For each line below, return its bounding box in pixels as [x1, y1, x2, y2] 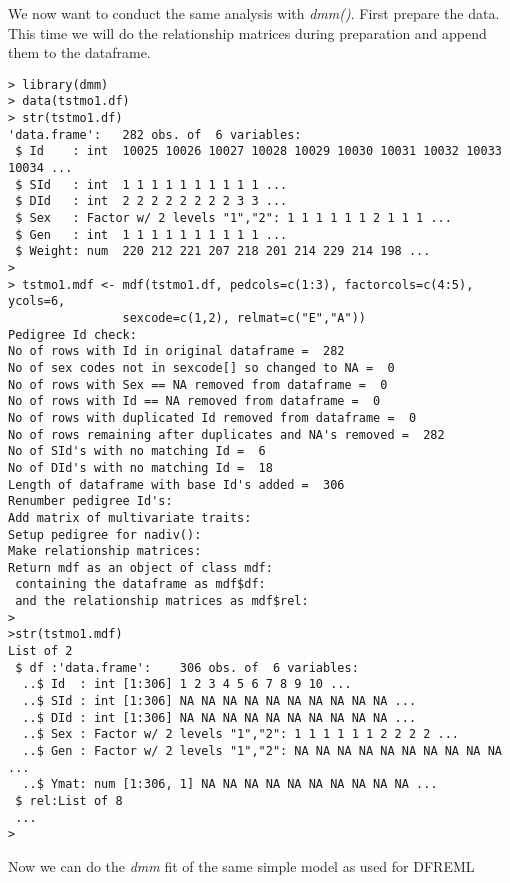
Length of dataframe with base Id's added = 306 [8, 477, 345, 492]
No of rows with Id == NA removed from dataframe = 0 [8, 394, 381, 409]
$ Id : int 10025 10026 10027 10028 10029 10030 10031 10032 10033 [15, 144, 502, 159]
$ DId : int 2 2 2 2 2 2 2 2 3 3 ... [15, 194, 288, 209]
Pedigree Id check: [8, 327, 137, 342]
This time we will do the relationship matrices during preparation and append [8, 22, 487, 43]
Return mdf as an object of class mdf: [8, 560, 273, 575]
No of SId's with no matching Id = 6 [8, 444, 266, 459]
